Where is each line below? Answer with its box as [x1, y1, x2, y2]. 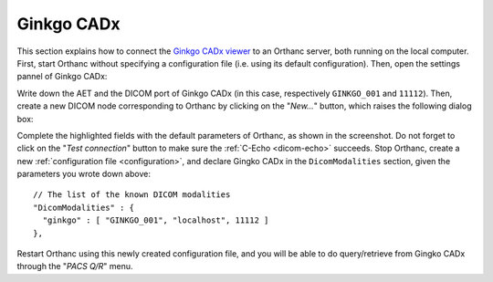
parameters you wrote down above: [16, 169, 151, 180]
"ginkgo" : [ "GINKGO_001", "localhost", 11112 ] [42, 215, 269, 225]
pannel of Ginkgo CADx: [16, 71, 108, 82]
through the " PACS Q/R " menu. [16, 261, 133, 272]
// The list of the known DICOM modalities [33, 190, 231, 200]
